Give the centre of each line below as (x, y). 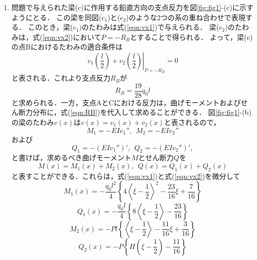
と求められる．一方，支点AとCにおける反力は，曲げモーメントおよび (126, 102)
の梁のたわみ (33, 122)
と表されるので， (192, 122)
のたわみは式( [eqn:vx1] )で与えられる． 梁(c (152, 27)
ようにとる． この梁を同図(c (58, 17)
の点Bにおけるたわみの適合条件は (67, 47)
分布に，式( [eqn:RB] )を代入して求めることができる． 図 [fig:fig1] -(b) (142, 112)
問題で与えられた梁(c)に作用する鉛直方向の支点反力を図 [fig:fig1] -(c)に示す (132, 7)
